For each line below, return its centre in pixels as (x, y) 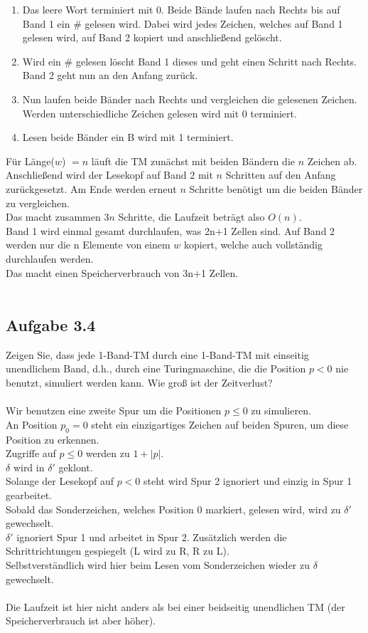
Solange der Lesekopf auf (60, 481)
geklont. (76, 467)
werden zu (108, 453)
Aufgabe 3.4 (51, 325)
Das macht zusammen (53, 217)
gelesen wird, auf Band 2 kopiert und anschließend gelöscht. (152, 37)
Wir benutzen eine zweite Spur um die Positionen (114, 410)
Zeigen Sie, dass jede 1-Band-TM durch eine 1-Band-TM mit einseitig (157, 354)
